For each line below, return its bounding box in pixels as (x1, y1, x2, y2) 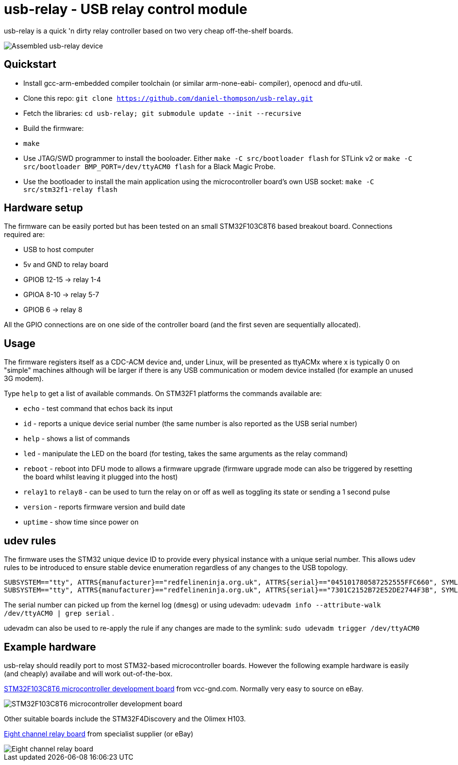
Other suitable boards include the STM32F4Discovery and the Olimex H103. (4, 714, 246, 723)
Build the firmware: (23, 124, 84, 132)
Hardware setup (4, 202, 83, 214)
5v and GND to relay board (23, 260, 109, 269)
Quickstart (4, 58, 57, 71)
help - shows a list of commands (23, 434, 130, 443)
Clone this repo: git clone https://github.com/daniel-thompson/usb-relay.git (23, 94, 313, 102)
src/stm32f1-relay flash (23, 185, 117, 193)
